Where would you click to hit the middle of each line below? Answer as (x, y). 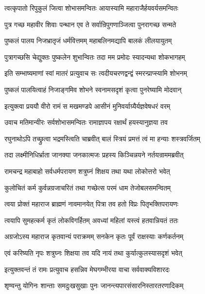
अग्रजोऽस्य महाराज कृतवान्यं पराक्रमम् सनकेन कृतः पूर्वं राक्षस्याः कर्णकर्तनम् (94, 236)
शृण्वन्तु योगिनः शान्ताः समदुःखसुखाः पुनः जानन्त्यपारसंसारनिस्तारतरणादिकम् (94, 285)
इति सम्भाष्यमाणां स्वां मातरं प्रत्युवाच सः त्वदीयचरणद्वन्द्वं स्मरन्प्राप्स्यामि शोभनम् (96, 73)
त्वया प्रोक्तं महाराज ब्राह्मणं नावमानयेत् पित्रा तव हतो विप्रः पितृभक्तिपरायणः (92, 204)
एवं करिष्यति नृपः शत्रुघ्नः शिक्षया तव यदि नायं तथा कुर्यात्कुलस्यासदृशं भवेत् (94, 252)
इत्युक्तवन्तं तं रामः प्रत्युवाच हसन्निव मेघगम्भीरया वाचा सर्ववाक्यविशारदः (87, 269)
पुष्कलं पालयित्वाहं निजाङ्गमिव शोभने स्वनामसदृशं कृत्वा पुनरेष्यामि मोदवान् (93, 89)
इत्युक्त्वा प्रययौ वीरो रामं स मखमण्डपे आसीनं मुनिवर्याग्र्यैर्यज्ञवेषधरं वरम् (87, 106)
